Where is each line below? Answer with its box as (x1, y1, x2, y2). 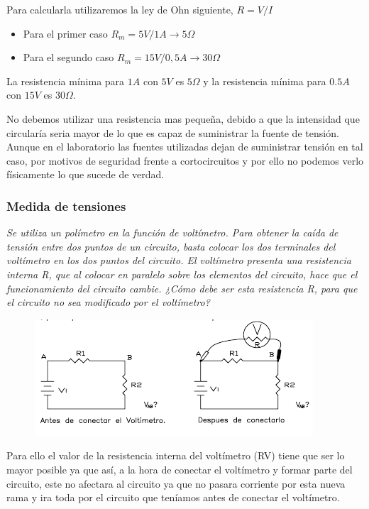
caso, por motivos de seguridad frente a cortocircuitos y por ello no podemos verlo (6, 153, 364, 168)
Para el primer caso (23, 26, 108, 40)
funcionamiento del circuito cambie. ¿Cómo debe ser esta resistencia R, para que (6, 280, 358, 295)
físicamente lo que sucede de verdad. (6, 167, 165, 182)
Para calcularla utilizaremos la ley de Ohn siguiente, (6, 2, 233, 16)
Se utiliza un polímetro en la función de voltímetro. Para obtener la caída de (6, 225, 338, 240)
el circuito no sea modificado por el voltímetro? (6, 295, 210, 310)
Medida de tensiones (6, 197, 126, 214)
